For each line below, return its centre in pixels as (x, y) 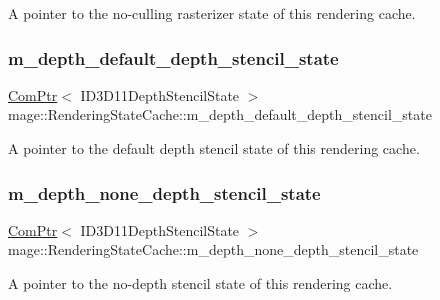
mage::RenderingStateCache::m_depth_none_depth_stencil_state (213, 249)
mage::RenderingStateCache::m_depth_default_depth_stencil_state (220, 114)
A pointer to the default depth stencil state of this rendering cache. (214, 148)
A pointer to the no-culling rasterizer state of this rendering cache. (212, 13)
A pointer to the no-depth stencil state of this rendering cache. (200, 283)
